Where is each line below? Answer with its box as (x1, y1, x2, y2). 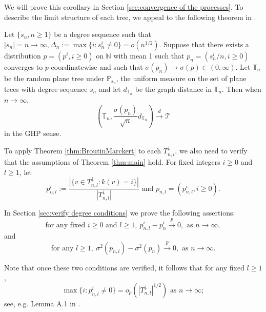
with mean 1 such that (113, 50, 185, 61)
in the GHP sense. (4, 128, 62, 139)
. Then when (221, 83, 261, 94)
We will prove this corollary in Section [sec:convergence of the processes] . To (4, 2, 243, 12)
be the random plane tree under (4, 72, 104, 83)
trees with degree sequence (4, 83, 88, 94)
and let (98, 83, 121, 94)
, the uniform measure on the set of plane (116, 72, 247, 83)
